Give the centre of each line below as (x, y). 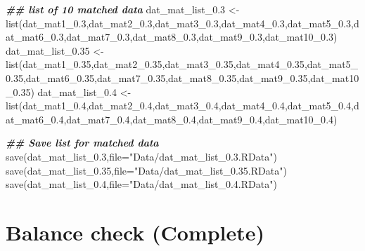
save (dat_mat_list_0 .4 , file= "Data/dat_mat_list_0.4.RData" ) (141, 184)
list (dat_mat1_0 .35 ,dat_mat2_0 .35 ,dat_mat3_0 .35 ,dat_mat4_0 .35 (155, 64)
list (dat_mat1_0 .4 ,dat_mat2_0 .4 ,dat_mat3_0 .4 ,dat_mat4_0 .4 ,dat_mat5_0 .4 (179, 106)
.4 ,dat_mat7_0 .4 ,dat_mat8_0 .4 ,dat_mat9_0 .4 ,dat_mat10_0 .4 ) (197, 119)
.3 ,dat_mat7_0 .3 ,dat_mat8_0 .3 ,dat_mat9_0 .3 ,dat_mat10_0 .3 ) (197, 37)
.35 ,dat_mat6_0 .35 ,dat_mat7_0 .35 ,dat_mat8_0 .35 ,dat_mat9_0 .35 (159, 77)
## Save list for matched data (82, 143)
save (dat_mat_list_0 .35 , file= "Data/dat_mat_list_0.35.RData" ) (146, 170)
